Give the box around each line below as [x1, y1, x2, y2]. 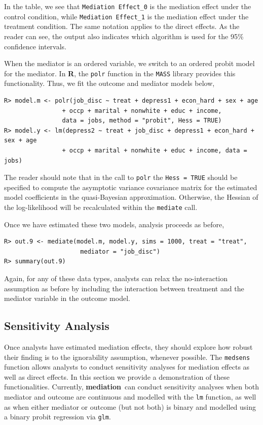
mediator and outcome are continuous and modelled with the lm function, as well [4, 391, 256, 402]
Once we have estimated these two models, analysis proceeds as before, [4, 219, 224, 229]
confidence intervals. [4, 41, 67, 51]
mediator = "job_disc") [80, 248, 160, 255]
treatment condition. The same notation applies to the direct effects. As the [4, 21, 240, 32]
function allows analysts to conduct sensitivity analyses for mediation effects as [4, 361, 250, 372]
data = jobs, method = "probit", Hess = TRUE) [62, 117, 222, 125]
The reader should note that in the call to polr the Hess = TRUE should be [4, 172, 238, 183]
